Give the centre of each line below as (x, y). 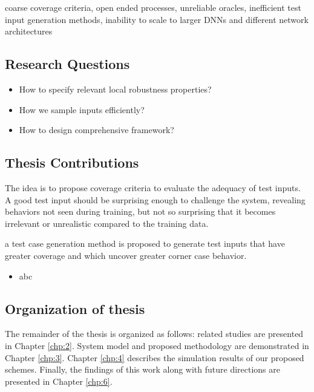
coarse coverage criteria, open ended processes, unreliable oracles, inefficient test (153, 7)
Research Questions (67, 64)
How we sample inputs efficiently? (82, 109)
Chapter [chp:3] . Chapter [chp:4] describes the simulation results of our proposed (155, 357)
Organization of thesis (75, 308)
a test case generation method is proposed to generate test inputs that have (145, 243)
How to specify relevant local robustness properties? (115, 89)
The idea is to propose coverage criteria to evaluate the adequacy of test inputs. (153, 187)
